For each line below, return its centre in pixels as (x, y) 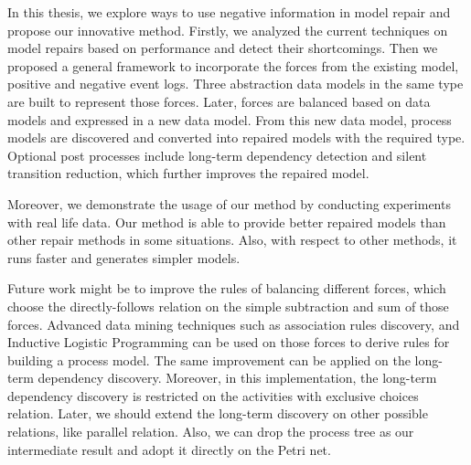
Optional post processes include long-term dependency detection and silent (217, 155)
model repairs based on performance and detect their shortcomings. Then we (223, 48)
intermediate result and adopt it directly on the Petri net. (169, 449)
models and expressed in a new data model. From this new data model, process (230, 119)
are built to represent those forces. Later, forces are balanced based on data (219, 101)
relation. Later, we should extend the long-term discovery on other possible (218, 413)
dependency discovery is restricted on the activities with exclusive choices (213, 395)
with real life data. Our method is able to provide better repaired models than (227, 222)
